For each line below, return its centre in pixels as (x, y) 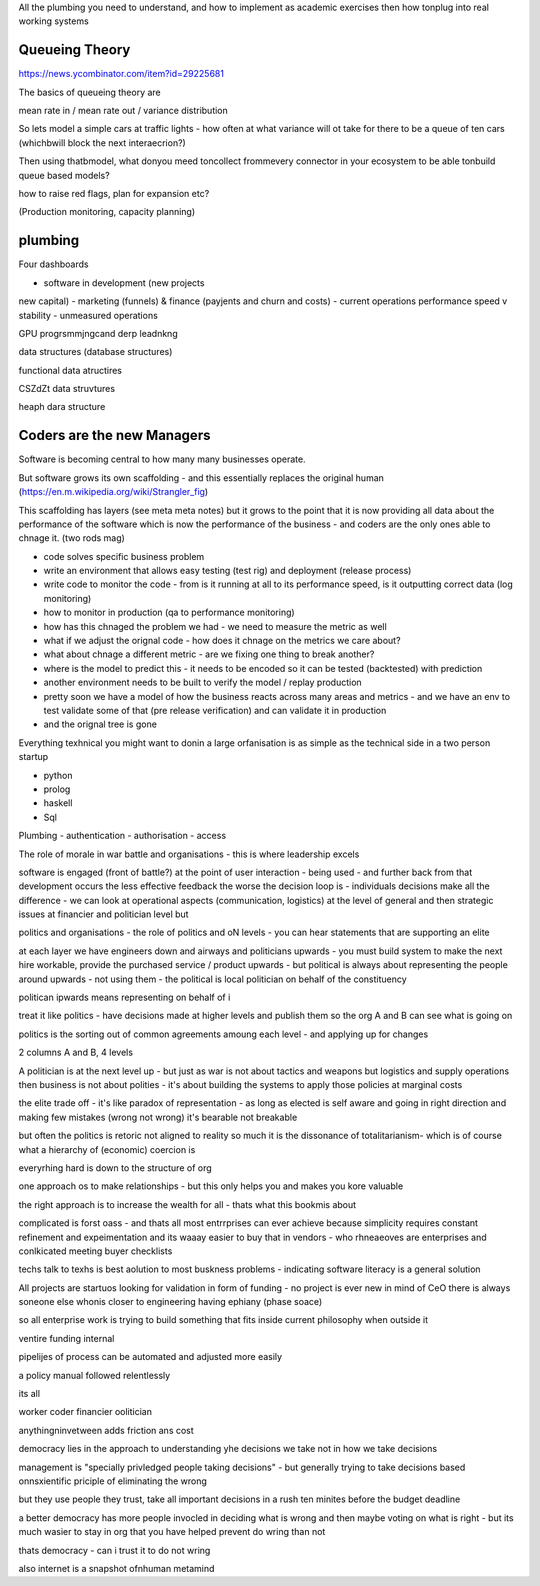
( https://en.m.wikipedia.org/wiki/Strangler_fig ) (113, 492)
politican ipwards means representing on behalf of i (124, 997)
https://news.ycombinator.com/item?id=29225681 (121, 74)
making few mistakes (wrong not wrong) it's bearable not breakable (158, 1117)
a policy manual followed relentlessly (94, 1375)
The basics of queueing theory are (90, 92)
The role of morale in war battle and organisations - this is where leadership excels (189, 854)
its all (29, 1394)
